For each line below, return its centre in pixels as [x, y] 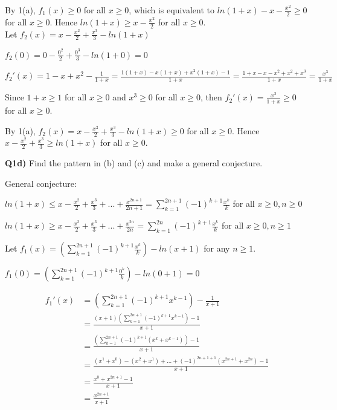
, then [211, 97]
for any [217, 248]
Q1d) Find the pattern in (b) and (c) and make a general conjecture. [134, 163]
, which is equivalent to [172, 10]
